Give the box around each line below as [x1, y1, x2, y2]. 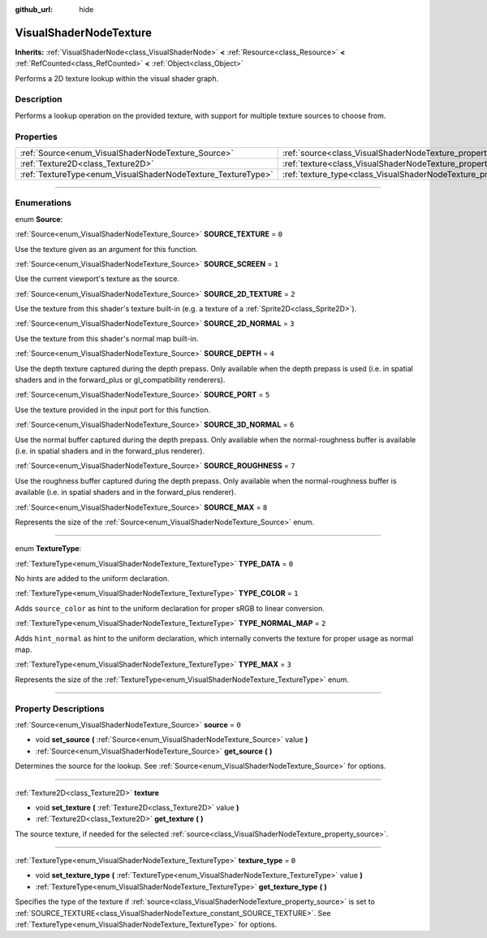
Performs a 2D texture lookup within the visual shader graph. [15, 73, 219, 83]
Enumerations [15, 198, 72, 209]
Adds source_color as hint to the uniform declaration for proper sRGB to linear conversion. [15, 603, 325, 613]
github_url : [15, 5, 53, 14]
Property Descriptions [15, 703, 105, 714]
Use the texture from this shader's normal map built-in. [15, 333, 199, 343]
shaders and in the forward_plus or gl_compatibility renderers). [15, 375, 226, 385]
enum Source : [15, 214, 63, 224]
